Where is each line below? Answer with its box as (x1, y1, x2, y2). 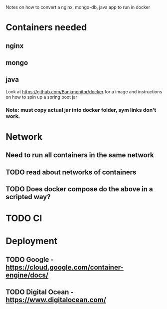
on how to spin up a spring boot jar (5, 94, 78, 100)
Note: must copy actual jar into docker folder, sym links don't (5, 106, 157, 113)
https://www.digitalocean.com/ (5, 296, 106, 304)
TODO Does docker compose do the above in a (5, 185, 154, 194)
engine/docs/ (5, 271, 49, 279)
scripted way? (5, 193, 51, 201)
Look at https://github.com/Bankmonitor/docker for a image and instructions (5, 88, 163, 94)
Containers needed (5, 22, 87, 33)
